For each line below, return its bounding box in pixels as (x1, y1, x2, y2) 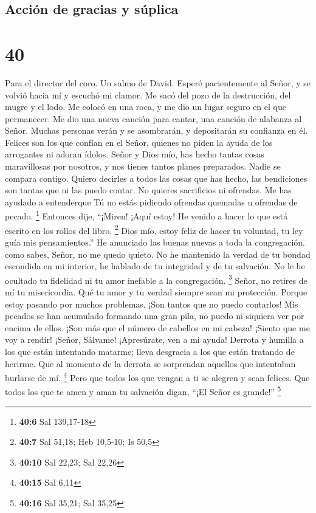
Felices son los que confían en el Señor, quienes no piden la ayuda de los (5, 136, 273, 148)
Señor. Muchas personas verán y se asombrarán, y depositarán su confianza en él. (5, 124, 308, 137)
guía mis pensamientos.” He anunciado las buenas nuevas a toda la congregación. (5, 235, 305, 248)
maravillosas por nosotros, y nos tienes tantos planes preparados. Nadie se (5, 160, 281, 173)
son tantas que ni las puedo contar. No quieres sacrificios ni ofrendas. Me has (5, 184, 292, 196)
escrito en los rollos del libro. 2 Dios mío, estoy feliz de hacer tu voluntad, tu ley (5, 222, 303, 236)
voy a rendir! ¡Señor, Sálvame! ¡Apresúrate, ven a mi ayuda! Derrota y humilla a (5, 333, 304, 346)
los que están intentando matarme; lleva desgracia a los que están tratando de (5, 345, 295, 357)
